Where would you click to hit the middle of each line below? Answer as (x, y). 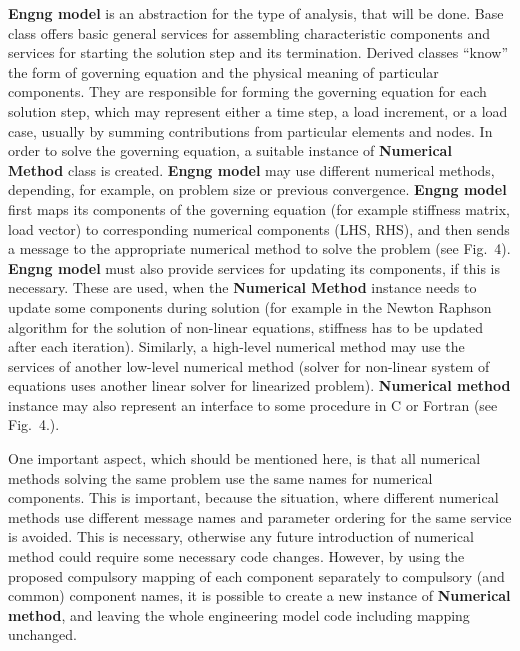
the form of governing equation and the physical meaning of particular (223, 71)
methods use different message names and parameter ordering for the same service (260, 516)
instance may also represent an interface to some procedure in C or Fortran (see (253, 404)
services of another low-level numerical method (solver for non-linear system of (249, 365)
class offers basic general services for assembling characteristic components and (249, 32)
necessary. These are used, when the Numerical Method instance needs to (242, 287)
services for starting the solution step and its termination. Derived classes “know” (258, 52)
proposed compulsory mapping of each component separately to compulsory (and (256, 575)
